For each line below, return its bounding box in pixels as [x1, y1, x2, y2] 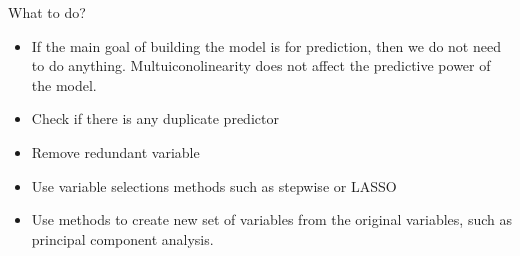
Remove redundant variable [31, 141, 200, 162]
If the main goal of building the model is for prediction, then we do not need [31, 35, 501, 56]
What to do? [8, 2, 86, 22]
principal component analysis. [31, 228, 214, 249]
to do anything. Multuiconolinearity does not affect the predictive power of [31, 55, 491, 76]
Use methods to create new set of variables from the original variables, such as [31, 209, 512, 230]
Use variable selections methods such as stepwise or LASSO [31, 175, 397, 196]
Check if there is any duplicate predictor [31, 108, 279, 129]
